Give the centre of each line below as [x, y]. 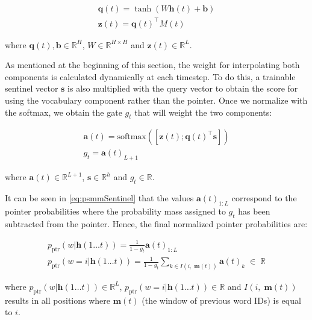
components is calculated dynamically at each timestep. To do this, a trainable [150, 76]
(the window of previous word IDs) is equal [221, 300]
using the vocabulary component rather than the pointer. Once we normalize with [156, 100]
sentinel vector [32, 88]
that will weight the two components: [203, 112]
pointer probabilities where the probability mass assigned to [115, 211]
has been [254, 211]
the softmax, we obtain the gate [64, 112]
